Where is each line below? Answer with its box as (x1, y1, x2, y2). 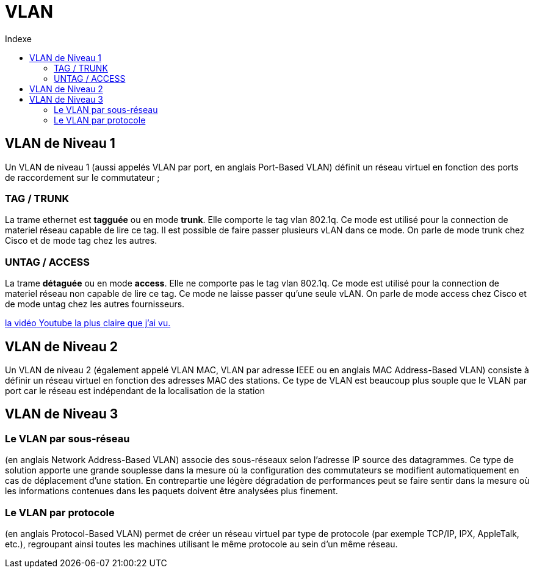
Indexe (5, 33, 32, 44)
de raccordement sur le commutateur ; (5, 172, 160, 183)
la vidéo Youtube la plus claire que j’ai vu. (5, 318, 171, 329)
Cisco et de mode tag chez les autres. (5, 235, 157, 246)
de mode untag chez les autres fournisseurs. (5, 299, 185, 310)
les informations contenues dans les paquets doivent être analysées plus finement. (5, 486, 338, 497)
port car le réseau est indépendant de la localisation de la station (5, 385, 265, 396)
